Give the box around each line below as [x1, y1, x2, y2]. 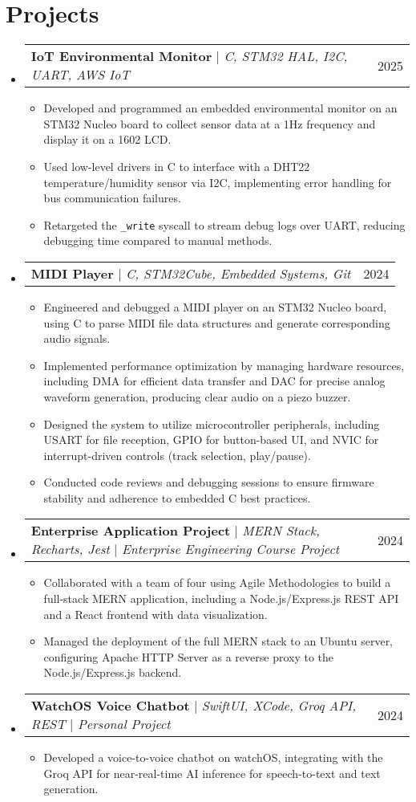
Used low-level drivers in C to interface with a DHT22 [43, 157, 310, 174]
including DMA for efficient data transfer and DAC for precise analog [43, 373, 386, 389]
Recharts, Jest [30, 539, 110, 559]
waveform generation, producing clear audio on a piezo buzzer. [43, 388, 351, 405]
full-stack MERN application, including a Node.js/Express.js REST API [43, 590, 399, 607]
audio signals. [43, 330, 111, 347]
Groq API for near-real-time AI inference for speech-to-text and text [43, 764, 381, 781]
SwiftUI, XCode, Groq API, [201, 696, 357, 715]
